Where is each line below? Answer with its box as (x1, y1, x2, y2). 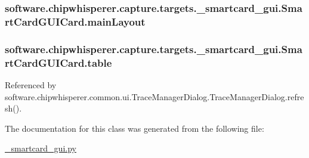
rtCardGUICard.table (5, 55, 112, 70)
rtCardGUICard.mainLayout (5, 14, 146, 29)
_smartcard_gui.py (5, 142, 76, 154)
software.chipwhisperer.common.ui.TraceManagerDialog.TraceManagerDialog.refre (5, 90, 304, 103)
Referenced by (5, 78, 57, 91)
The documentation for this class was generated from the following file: (5, 122, 264, 134)
